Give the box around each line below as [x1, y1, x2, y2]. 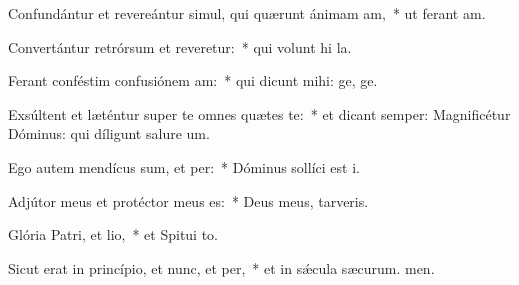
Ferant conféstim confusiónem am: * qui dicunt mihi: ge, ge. [8, 70, 378, 91]
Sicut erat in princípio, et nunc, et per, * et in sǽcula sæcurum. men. [8, 257, 435, 278]
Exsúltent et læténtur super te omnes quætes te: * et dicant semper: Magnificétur [8, 103, 511, 124]
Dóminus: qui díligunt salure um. [8, 123, 210, 144]
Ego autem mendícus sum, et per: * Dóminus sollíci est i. [8, 156, 360, 177]
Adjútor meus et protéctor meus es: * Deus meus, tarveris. [8, 190, 369, 211]
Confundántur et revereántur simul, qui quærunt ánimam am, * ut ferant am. [8, 3, 486, 23]
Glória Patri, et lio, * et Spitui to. [8, 224, 219, 245]
